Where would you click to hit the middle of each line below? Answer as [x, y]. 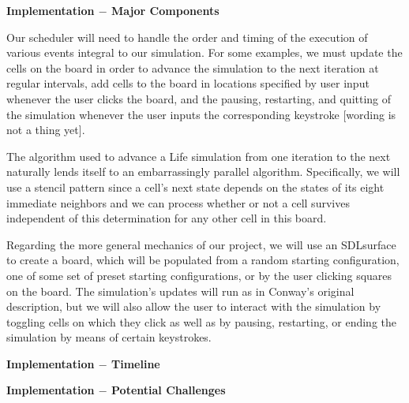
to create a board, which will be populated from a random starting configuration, [203, 260]
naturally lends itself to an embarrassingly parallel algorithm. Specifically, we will [203, 172]
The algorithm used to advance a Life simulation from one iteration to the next [199, 156]
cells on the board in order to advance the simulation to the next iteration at [193, 67]
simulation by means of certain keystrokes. [109, 337]
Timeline [136, 363]
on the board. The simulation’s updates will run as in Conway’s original [180, 291]
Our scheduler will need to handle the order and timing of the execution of [187, 37]
